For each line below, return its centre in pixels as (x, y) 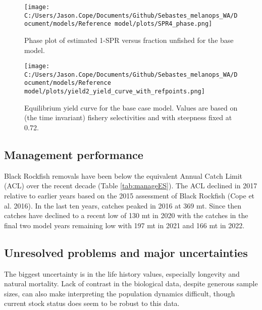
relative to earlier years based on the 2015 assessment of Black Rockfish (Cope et (129, 195)
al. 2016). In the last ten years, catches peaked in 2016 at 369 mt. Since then (123, 205)
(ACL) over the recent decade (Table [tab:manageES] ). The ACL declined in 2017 (131, 186)
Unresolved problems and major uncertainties (126, 252)
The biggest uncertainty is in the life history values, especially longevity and (122, 273)
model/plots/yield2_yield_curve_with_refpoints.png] (115, 92)
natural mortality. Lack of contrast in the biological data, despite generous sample (131, 283)
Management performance (74, 154)
